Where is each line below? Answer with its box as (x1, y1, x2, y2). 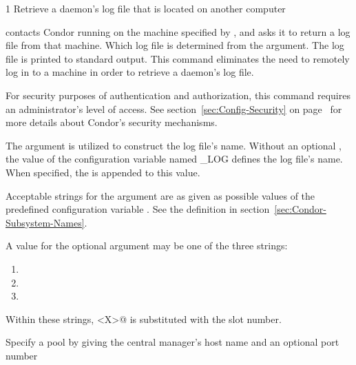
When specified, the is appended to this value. (6, 165, 200, 179)
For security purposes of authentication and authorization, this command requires (6, 87, 350, 102)
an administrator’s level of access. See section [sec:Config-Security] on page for (6, 101, 342, 116)
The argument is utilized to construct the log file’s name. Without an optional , (6, 138, 342, 152)
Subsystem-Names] (6, 215, 85, 229)
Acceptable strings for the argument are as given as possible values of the (6, 188, 315, 202)
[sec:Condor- (274, 202, 326, 216)
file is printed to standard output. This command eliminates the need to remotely (6, 51, 350, 65)
